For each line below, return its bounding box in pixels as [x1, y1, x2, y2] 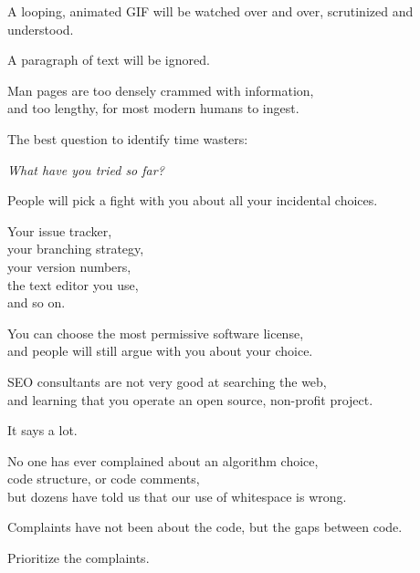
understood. [7, 19, 74, 38]
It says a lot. [7, 421, 78, 440]
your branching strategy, [7, 239, 144, 258]
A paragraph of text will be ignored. [7, 50, 210, 69]
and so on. [7, 293, 66, 312]
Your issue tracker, [7, 221, 112, 240]
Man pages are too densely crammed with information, [7, 80, 314, 99]
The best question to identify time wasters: [7, 129, 248, 148]
